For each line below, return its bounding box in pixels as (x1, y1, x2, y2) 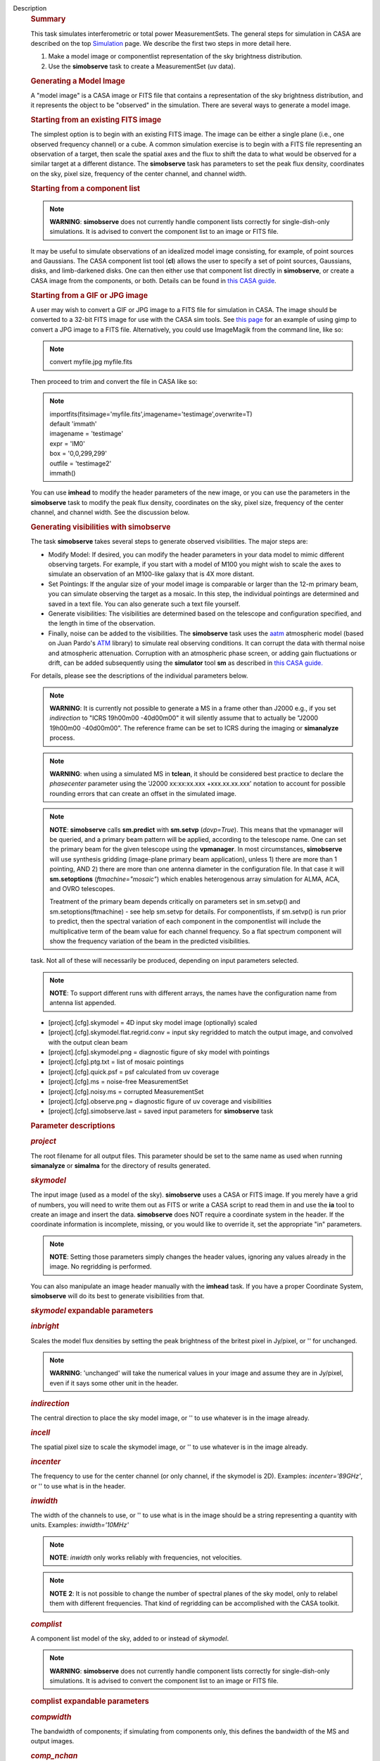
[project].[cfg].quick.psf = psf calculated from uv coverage (48, 1067, 220, 1076)
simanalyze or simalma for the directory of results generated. (30, 1162, 211, 1170)
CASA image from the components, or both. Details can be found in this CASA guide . (30, 276, 277, 285)
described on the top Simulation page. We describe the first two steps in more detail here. (30, 39, 291, 48)
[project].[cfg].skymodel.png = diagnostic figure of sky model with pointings (48, 1048, 270, 1057)
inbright (30, 1321, 60, 1331)
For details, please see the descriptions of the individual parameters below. (30, 671, 248, 680)
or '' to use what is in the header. (30, 1481, 126, 1490)
